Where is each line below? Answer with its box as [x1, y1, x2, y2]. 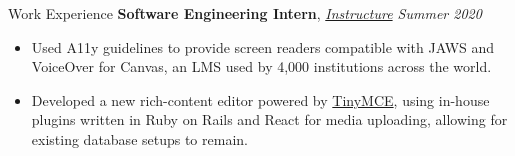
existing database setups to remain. [31, 128, 248, 149]
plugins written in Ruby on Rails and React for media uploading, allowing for [31, 109, 508, 130]
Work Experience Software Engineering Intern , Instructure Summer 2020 [8, 3, 482, 23]
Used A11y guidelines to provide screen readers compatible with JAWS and [31, 36, 495, 57]
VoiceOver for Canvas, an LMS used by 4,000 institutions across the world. [31, 56, 492, 77]
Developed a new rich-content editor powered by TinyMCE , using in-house [31, 89, 490, 110]
